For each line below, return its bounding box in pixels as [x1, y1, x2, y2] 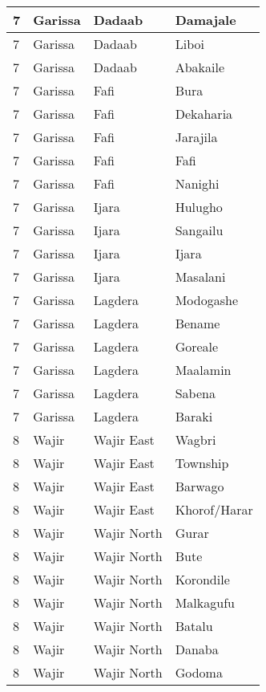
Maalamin [175, 360, 232, 379]
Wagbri [175, 430, 216, 449]
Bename [175, 314, 220, 332]
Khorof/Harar [175, 500, 253, 519]
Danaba [175, 640, 219, 658]
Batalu [175, 617, 213, 635]
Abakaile [175, 58, 225, 76]
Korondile [175, 570, 230, 588]
